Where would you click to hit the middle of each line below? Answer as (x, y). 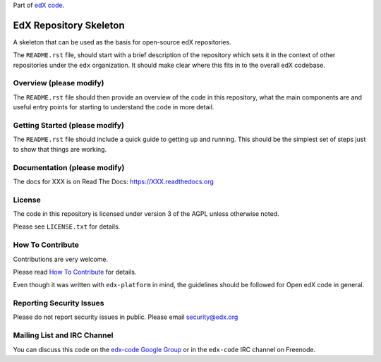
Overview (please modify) (59, 83)
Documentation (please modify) (69, 167)
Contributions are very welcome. (61, 259)
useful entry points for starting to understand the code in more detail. (114, 107)
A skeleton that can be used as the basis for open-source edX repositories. (122, 42)
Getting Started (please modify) (69, 125)
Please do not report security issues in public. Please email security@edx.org (126, 317)
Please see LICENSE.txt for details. (67, 227)
